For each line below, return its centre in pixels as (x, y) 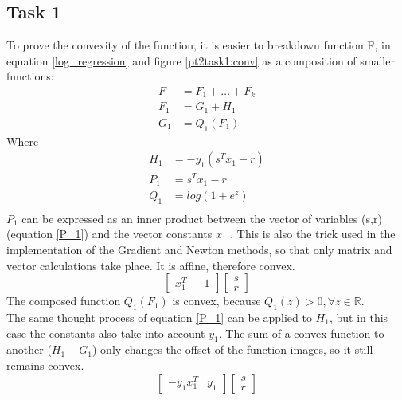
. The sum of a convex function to (301, 333)
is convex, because (217, 301)
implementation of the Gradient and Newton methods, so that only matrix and (199, 250)
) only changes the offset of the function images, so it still (232, 349)
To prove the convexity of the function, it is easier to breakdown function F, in (199, 45)
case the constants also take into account (106, 333)
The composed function (64, 301)
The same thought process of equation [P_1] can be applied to (159, 317)
